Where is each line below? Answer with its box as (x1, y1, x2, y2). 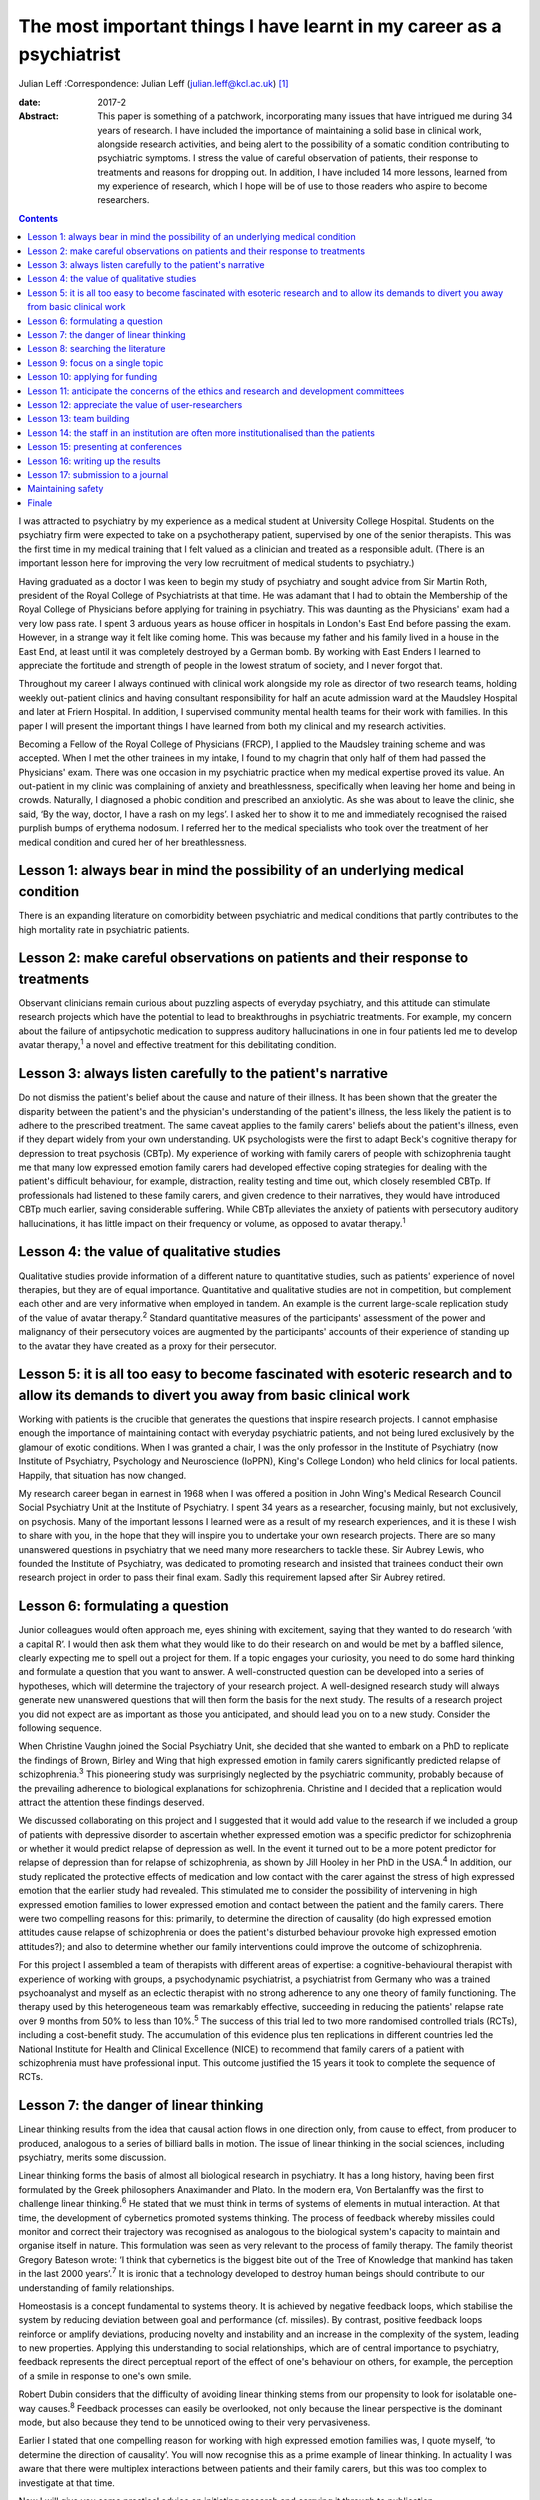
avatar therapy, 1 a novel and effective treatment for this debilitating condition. (18, 1037, 337, 1051)
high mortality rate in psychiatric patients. (18, 923, 190, 935)
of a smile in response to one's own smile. (18, 2370, 192, 2382)
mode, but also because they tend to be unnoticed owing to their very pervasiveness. (18, 2416, 371, 2429)
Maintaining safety (27, 483, 104, 495)
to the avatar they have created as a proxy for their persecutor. (18, 1340, 277, 1352)
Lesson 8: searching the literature (27, 343, 166, 355)
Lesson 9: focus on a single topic (27, 356, 164, 369)
